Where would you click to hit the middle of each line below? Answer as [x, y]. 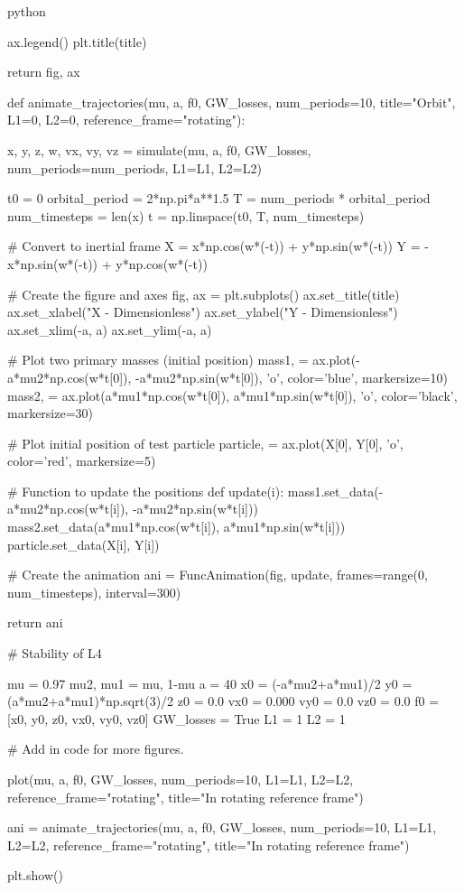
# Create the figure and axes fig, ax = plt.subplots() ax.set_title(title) [204, 294]
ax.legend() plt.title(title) [77, 41]
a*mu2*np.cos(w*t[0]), [70, 377]
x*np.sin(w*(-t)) [53, 263]
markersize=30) [51, 413]
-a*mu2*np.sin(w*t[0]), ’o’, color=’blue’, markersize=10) [292, 377]
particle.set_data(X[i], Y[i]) [84, 544]
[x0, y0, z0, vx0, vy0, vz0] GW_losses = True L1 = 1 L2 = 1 [176, 718]
